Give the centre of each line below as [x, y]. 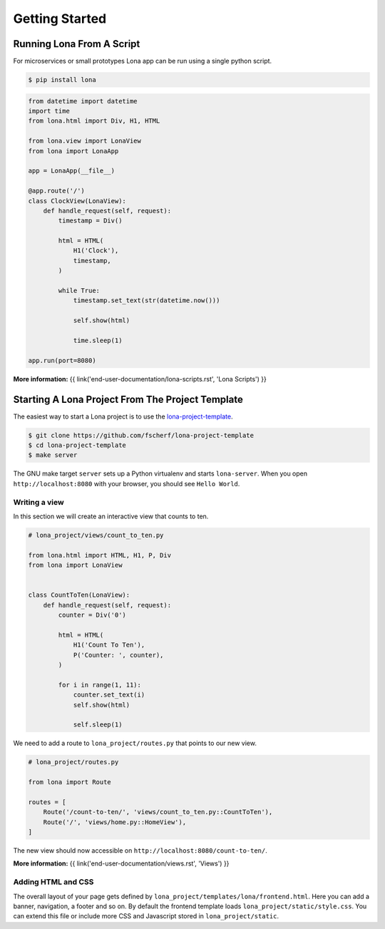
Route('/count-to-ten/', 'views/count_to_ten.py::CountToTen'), [158, 812]
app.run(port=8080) [62, 360]
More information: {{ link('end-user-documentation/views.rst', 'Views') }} [121, 863]
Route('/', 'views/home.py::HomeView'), [115, 822]
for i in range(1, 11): [100, 685]
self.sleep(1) [98, 725]
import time [49, 111]
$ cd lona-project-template [77, 445]
